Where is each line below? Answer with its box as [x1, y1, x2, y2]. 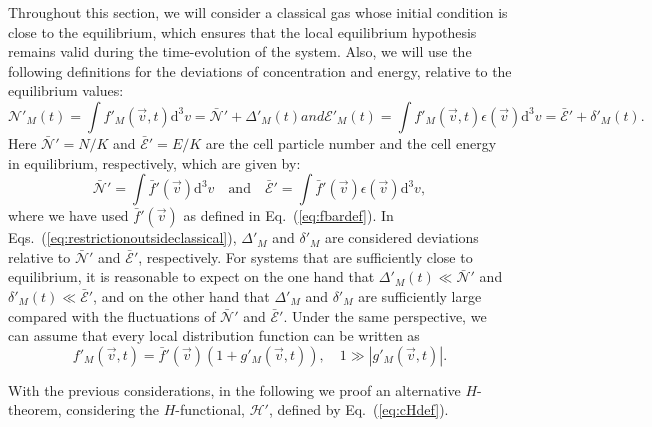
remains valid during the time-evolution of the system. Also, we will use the [8, 41, 472, 62]
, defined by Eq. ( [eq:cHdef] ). [268, 399, 449, 420]
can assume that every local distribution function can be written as [8, 325, 420, 346]
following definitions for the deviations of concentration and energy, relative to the [8, 60, 512, 81]
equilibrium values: [8, 80, 124, 101]
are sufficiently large [358, 285, 482, 306]
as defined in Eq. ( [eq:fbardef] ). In [183, 205, 394, 226]
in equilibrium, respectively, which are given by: [8, 152, 301, 173]
